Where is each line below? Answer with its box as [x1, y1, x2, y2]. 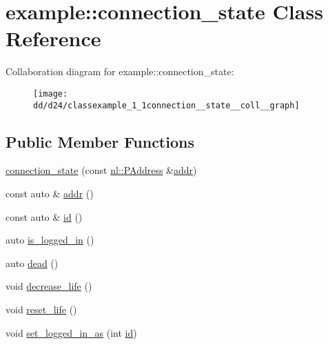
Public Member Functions [6, 130, 194, 152]
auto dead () [6, 255, 59, 270]
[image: [33, 88, 68, 99]
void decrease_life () [6, 279, 92, 293]
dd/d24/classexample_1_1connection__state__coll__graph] [33, 100, 300, 110]
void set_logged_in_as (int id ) [6, 325, 137, 339]
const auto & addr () [6, 186, 94, 201]
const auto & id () [6, 209, 83, 224]
